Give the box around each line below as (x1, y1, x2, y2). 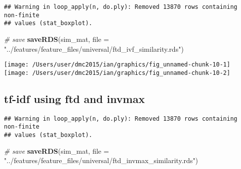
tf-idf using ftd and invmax (4, 91, 145, 106)
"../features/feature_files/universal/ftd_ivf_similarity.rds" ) (4, 43, 184, 54)
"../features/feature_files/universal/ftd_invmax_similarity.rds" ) (4, 155, 199, 166)
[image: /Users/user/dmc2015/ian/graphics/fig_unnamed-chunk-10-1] (4, 61, 231, 68)
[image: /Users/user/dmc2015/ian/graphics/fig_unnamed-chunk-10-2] (4, 69, 231, 76)
